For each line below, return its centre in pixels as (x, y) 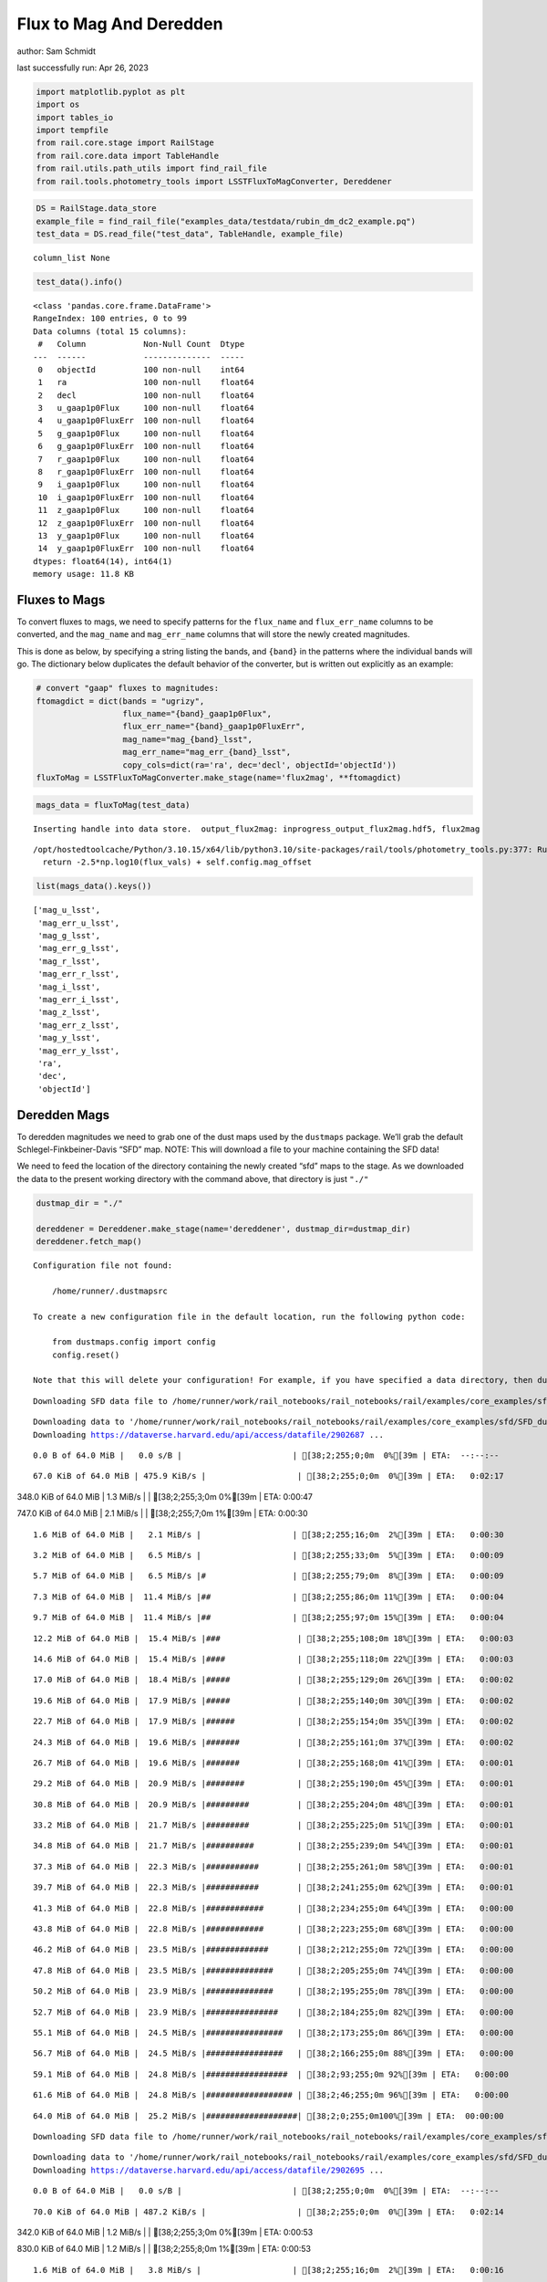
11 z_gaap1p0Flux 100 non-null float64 (146, 510)
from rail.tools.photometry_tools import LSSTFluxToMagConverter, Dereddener (214, 181)
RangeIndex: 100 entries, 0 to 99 (110, 319)
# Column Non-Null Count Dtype (141, 344)
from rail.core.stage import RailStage (125, 143)
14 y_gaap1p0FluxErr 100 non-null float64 (146, 549)
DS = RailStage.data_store (96, 209)
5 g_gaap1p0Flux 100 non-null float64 (146, 433)
